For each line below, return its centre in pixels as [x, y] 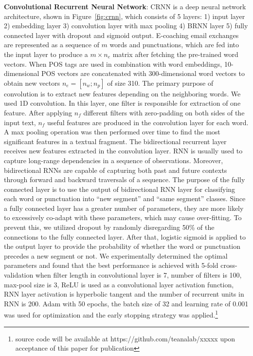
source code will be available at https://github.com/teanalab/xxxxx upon [125, 338]
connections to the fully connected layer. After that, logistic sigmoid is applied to [125, 236]
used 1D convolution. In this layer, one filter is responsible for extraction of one [122, 103]
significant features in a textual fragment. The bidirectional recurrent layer [115, 141]
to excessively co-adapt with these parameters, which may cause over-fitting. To [123, 217]
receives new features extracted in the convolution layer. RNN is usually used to [123, 151]
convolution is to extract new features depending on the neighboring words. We [122, 93]
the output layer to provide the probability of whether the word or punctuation [122, 246]
